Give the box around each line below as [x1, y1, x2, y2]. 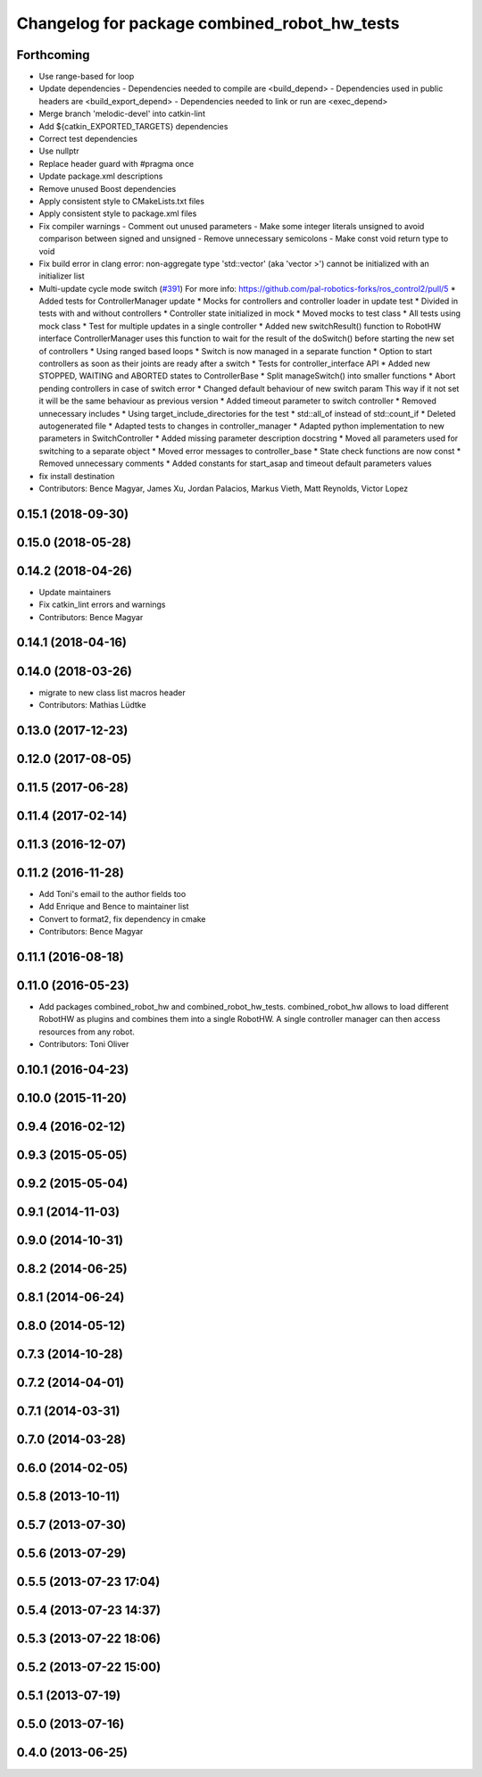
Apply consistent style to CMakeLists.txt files [38, 195, 205, 206]
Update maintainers [38, 586, 112, 597]
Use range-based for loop [38, 71, 135, 82]
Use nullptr [38, 145, 79, 156]
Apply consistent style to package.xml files [38, 208, 197, 219]
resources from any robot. [38, 1026, 136, 1037]
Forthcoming [16, 47, 90, 62]
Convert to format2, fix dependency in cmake [38, 913, 206, 924]
